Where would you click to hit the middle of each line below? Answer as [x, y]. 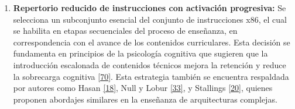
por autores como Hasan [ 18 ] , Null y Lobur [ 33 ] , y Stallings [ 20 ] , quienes [143, 88]
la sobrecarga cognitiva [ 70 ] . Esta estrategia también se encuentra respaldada [151, 76]
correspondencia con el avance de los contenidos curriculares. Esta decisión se [152, 42]
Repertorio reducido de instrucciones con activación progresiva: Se [150, 8]
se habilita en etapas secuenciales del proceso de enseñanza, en [125, 31]
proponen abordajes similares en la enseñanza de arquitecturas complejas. [145, 99]
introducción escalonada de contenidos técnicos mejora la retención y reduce [150, 64]
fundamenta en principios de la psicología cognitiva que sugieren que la [140, 53]
